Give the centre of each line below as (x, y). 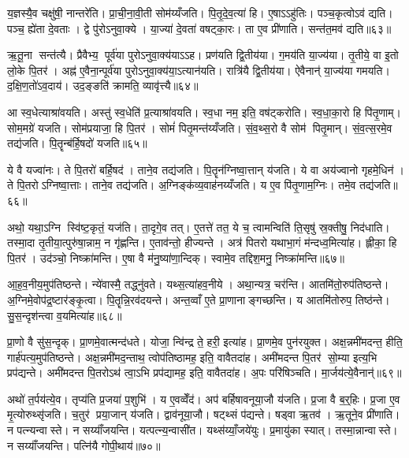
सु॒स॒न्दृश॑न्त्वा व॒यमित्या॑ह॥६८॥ (65, 315)
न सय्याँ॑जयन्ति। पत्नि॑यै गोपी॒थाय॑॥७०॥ (84, 445)
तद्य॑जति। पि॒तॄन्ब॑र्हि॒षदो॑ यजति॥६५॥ (77, 143)
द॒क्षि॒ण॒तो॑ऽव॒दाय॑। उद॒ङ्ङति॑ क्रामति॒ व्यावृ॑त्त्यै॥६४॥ (103, 86)
